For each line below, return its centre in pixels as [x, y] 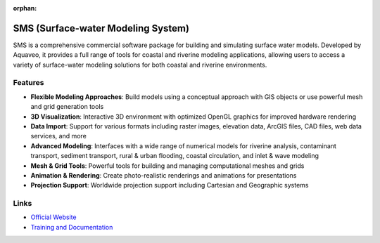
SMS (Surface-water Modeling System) [101, 28]
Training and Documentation [72, 227]
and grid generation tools [67, 107]
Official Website [53, 217]
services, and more [59, 136]
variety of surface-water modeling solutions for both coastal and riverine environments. [140, 65]
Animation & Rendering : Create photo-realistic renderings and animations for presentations [164, 175]
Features [28, 83]
